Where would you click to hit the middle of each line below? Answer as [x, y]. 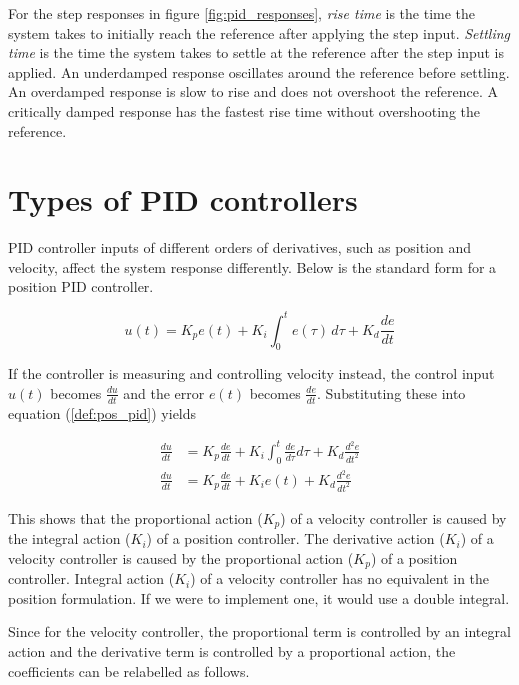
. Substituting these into [391, 392]
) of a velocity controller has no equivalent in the [340, 578]
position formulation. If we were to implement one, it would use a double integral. [259, 597]
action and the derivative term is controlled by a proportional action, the [232, 650]
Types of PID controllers [183, 199]
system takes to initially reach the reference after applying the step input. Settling [259, 32]
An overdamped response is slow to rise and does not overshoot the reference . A [253, 91]
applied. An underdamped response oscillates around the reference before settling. [259, 71]
